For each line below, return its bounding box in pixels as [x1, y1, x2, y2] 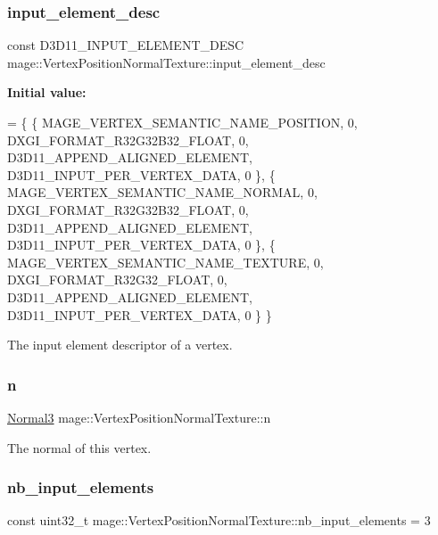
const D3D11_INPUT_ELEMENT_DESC [7, 36, 244, 54]
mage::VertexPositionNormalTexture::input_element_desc [7, 53, 326, 71]
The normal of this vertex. [7, 438, 152, 457]
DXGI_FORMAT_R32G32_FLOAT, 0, [7, 270, 227, 289]
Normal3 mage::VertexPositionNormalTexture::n [7, 407, 271, 426]
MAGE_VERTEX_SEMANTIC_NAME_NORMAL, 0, [7, 183, 318, 202]
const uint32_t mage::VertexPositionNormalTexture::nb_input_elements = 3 [7, 511, 431, 530]
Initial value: [7, 83, 87, 102]
